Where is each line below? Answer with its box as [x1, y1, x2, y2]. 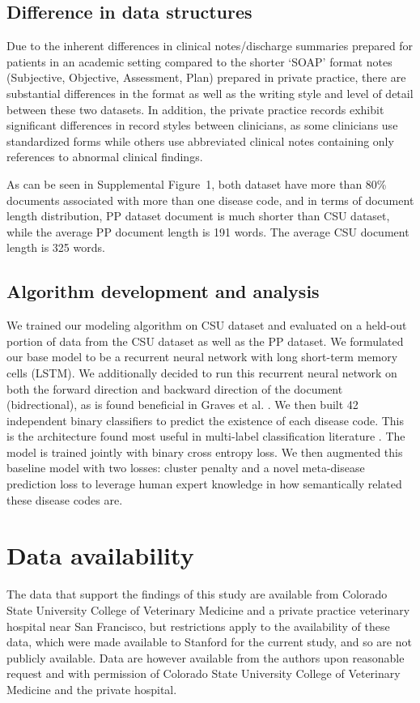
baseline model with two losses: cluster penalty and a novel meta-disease [6, 459, 365, 476]
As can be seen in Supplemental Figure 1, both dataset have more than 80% [6, 175, 387, 192]
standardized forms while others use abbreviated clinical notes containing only [6, 132, 394, 149]
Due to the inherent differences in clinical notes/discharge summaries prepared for [6, 37, 414, 54]
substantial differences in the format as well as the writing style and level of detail [6, 84, 414, 101]
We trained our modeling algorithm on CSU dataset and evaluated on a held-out [6, 317, 407, 334]
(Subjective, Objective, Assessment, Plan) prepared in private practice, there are [6, 69, 406, 86]
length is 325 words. [6, 239, 105, 256]
